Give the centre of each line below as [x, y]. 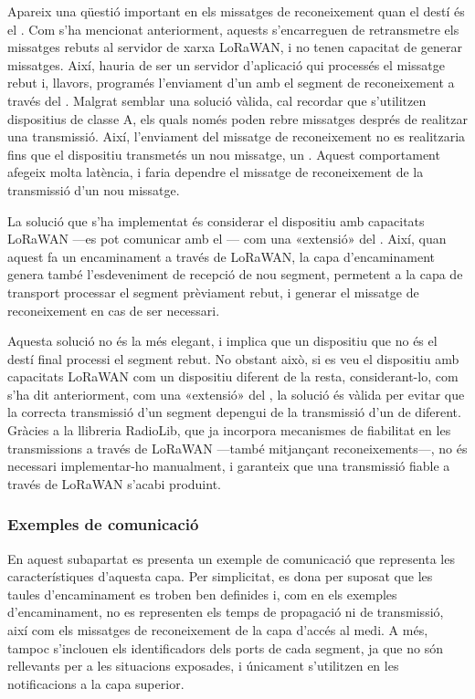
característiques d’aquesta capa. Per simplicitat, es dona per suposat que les [220, 576]
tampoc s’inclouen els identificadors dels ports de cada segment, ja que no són [225, 647]
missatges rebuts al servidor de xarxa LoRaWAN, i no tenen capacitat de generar [235, 47]
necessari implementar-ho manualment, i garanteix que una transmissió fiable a [229, 466]
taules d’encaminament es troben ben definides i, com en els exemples [202, 594]
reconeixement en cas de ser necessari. [114, 310]
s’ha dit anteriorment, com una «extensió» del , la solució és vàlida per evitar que [236, 394]
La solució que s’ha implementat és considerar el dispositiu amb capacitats [216, 220]
